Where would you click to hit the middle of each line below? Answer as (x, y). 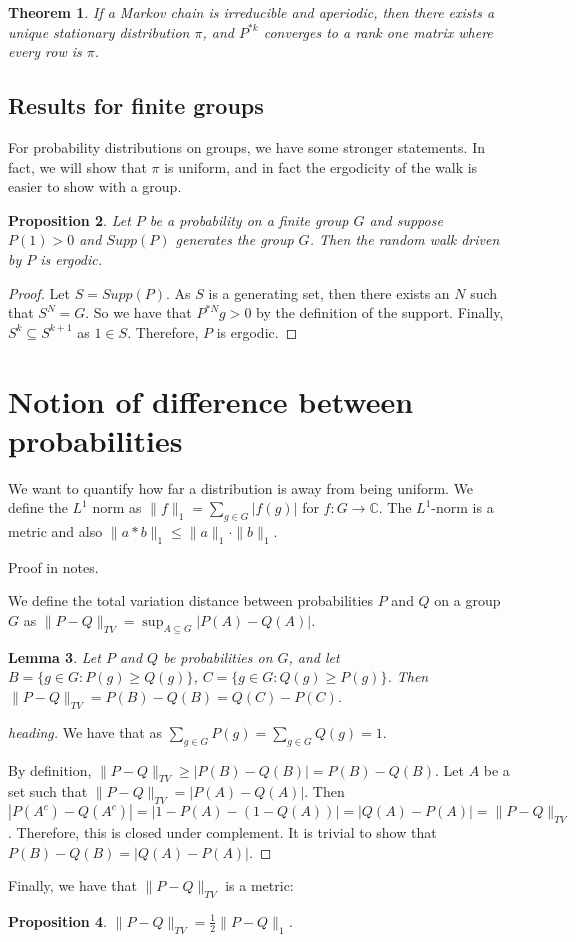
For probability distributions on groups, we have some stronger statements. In (246, 146)
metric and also (55, 531)
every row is (45, 51)
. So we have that (138, 312)
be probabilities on (218, 656)
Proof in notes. (53, 566)
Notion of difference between (211, 400)
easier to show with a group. (95, 186)
